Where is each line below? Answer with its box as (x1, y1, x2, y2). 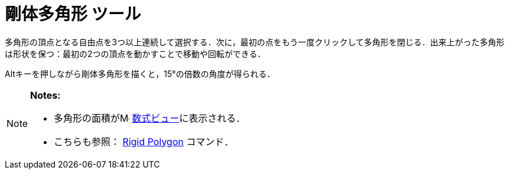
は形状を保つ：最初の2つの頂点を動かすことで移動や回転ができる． (5, 48, 266, 59)
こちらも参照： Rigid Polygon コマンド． (54, 135, 234, 148)
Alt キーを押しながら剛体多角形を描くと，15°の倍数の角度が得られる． (5, 68, 275, 79)
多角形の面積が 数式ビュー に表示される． (54, 112, 246, 124)
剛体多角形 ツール (5, 4, 141, 24)
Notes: (30, 89, 61, 101)
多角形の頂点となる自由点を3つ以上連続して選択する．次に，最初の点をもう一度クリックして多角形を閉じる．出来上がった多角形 (5, 36, 505, 47)
